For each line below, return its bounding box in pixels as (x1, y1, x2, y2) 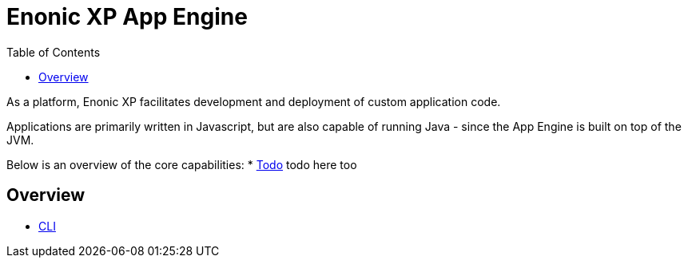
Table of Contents (6, 45, 101, 59)
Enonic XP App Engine (6, 3, 248, 30)
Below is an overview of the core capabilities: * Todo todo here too (6, 157, 357, 171)
